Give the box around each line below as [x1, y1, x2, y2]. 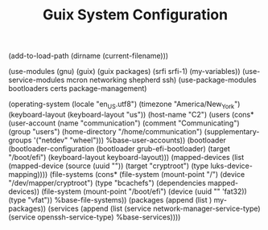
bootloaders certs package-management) [8, 84, 147, 93]
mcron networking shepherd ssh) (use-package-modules [66, 75, 257, 85]
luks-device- [210, 161, 254, 170]
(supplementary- [204, 126, 260, 136]
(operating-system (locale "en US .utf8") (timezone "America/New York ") [8, 99, 241, 110]
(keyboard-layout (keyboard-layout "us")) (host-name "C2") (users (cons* [8, 109, 254, 119]
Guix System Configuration [43, 6, 228, 24]
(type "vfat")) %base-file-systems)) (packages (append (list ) [8, 195, 212, 204]
